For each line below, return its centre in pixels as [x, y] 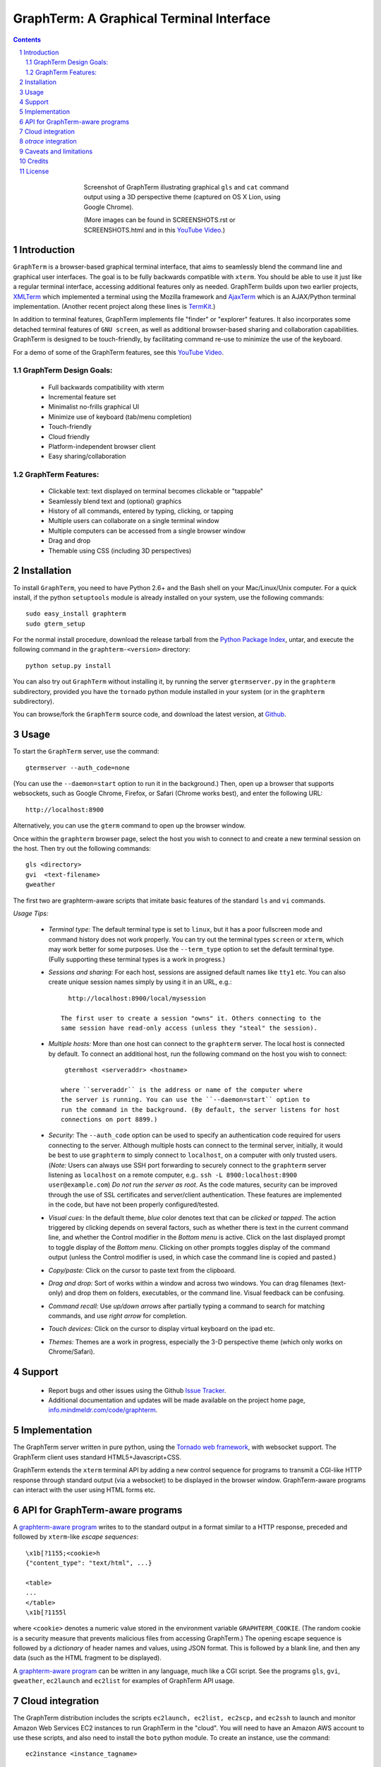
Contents [27, 40]
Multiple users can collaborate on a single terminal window [134, 521]
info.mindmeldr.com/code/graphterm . [103, 1410]
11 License [34, 171]
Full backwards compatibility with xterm [106, 387]
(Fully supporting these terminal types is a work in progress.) [137, 959]
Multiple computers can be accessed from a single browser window [147, 531]
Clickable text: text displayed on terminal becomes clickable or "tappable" [156, 491]
